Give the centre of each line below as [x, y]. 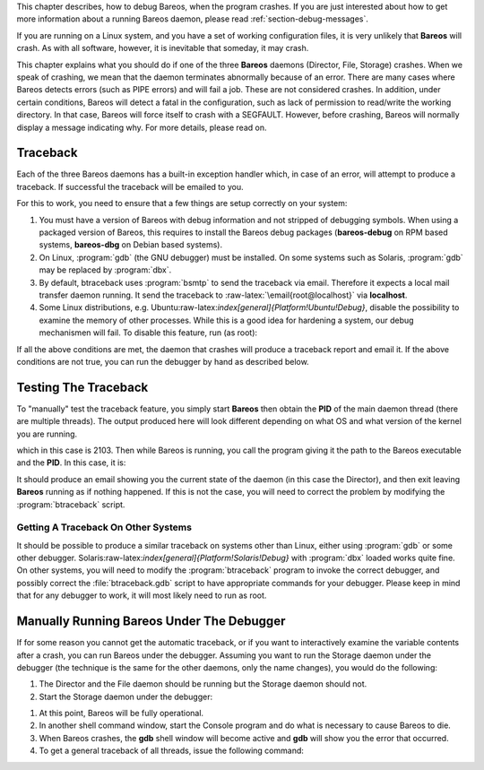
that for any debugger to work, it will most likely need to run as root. [142, 595]
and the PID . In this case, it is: [71, 463]
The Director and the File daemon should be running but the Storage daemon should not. [203, 684]
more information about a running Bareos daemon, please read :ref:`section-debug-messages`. [193, 19]
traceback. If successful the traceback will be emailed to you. [130, 186]
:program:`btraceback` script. [71, 504]
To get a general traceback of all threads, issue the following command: [172, 751]
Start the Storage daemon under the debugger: [126, 696]
